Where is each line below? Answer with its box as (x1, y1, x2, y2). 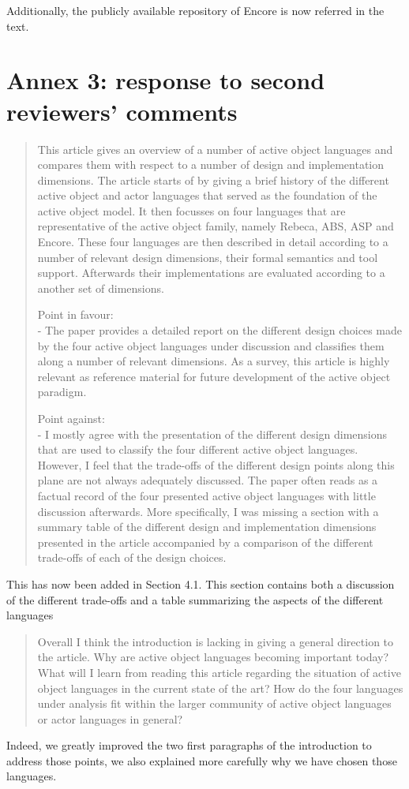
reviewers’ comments (6, 95, 238, 127)
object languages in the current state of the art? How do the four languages (37, 679, 403, 696)
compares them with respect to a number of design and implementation (37, 156, 385, 173)
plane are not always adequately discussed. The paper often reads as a (37, 472, 378, 488)
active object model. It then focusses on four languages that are (37, 202, 346, 219)
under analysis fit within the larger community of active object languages (37, 695, 392, 712)
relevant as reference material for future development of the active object (37, 368, 391, 384)
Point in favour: (37, 306, 114, 323)
